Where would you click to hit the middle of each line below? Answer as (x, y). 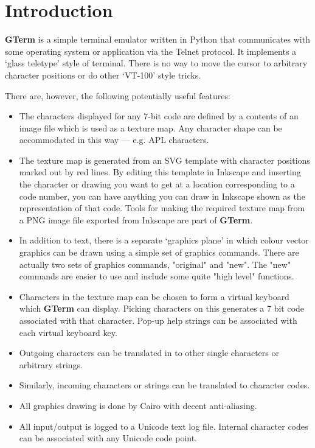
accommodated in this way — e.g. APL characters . (114, 140)
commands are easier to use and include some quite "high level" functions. (157, 276)
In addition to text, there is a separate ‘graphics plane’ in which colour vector (164, 240)
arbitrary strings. (51, 364)
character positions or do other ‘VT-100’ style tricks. (103, 75)
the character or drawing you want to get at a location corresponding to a (157, 184)
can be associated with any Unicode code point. (108, 438)
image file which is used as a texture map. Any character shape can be (151, 128)
